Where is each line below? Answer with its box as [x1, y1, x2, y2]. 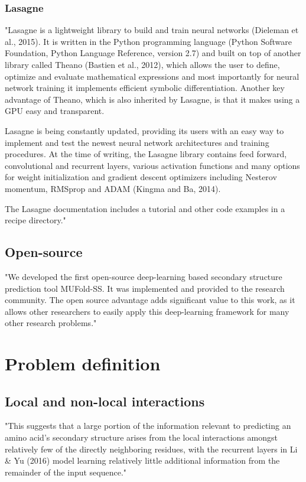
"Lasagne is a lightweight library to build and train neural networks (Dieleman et [5, 24, 299, 36]
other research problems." [5, 317, 97, 329]
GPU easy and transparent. [5, 105, 105, 117]
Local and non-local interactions [5, 392, 205, 410]
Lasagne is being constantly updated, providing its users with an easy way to [5, 124, 284, 136]
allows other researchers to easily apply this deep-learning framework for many [5, 305, 289, 317]
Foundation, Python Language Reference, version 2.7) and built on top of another [5, 47, 301, 59]
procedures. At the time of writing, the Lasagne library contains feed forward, [5, 148, 287, 160]
